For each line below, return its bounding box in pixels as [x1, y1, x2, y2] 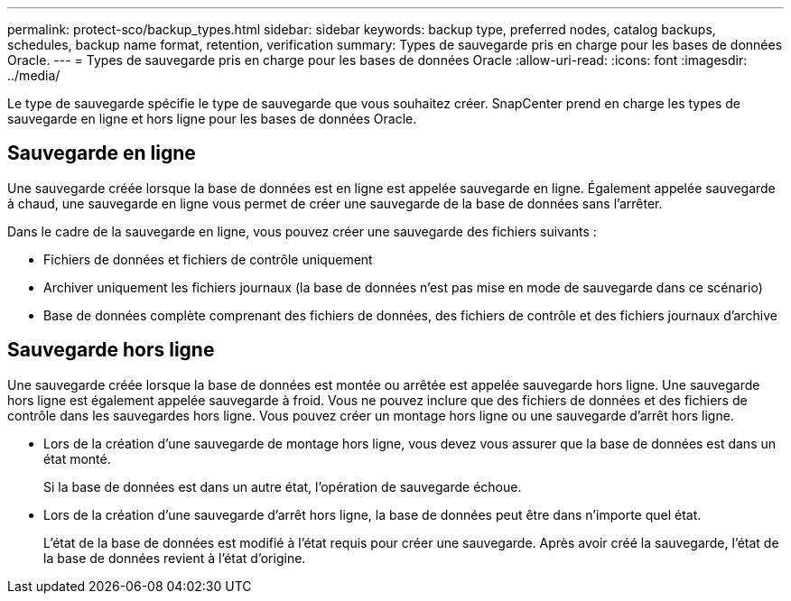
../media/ [7, 68, 60, 83]
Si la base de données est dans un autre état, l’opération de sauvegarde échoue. [43, 478, 522, 495]
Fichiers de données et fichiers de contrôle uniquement [43, 251, 373, 267]
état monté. [43, 450, 111, 467]
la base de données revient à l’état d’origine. [43, 550, 306, 566]
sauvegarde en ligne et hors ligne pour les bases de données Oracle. [7, 111, 417, 126]
